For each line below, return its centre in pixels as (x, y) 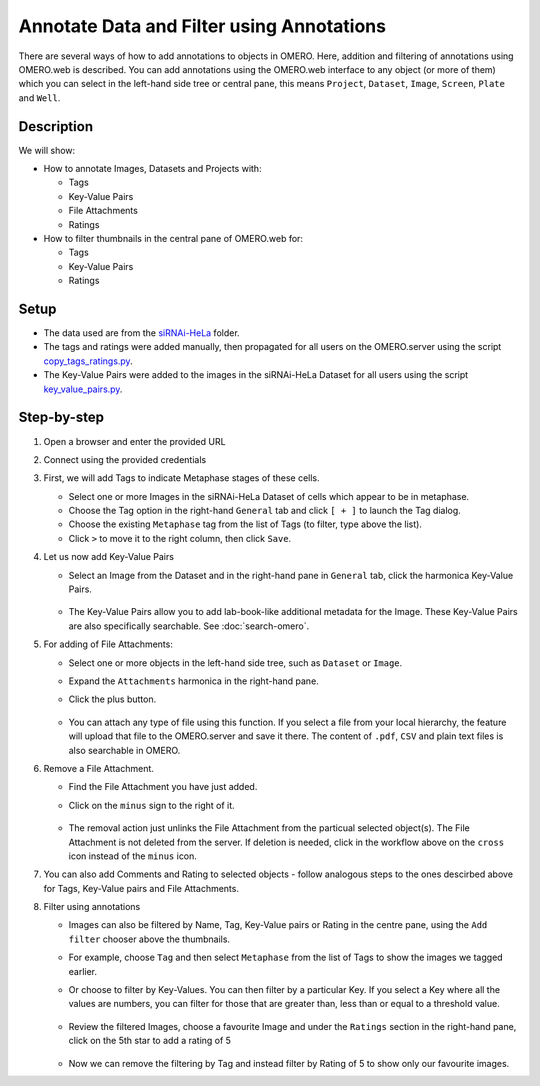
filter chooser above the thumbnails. (149, 939)
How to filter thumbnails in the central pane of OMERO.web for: (173, 238)
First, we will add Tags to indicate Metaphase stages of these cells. (181, 478)
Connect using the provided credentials (125, 459)
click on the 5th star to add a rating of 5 (150, 1041)
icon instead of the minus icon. (132, 856)
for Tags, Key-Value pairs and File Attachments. (141, 888)
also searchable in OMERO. (124, 750)
